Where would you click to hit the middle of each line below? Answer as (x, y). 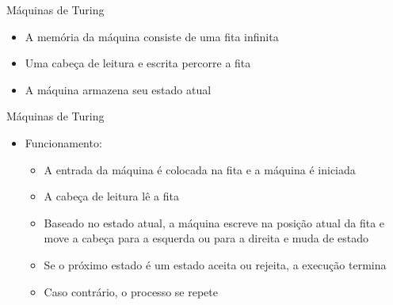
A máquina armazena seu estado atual (118, 89)
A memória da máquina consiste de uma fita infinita (152, 36)
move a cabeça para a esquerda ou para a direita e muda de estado (206, 238)
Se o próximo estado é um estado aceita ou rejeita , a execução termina (215, 264)
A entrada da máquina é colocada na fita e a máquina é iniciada (200, 169)
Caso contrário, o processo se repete (131, 291)
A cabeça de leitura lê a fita (111, 196)
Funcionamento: (63, 142)
